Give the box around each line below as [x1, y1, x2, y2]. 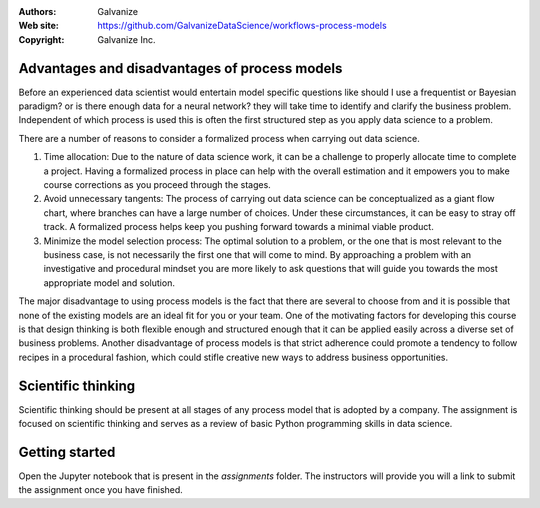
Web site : [18, 20, 59, 32]
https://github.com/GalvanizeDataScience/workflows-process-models [97, 20, 387, 32]
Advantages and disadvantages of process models [18, 60, 343, 77]
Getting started [18, 443, 116, 460]
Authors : [18, 6, 57, 17]
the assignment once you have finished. [18, 484, 184, 496]
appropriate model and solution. [43, 276, 175, 289]
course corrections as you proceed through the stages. [43, 179, 272, 191]
